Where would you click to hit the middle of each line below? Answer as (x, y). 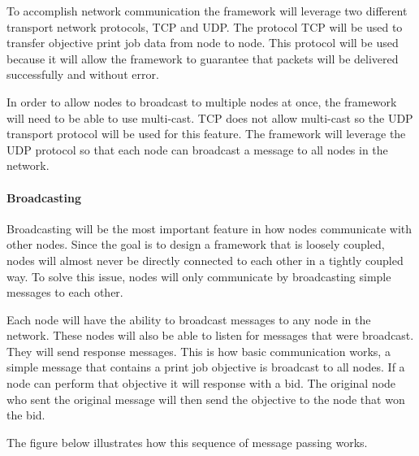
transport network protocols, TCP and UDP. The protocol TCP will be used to (205, 26)
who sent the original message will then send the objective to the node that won (206, 399)
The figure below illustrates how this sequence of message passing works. (187, 442)
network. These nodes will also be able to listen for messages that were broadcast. (210, 335)
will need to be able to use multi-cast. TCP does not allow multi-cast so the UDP (210, 117)
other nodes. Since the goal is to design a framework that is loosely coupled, (196, 244)
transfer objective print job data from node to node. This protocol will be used (203, 43)
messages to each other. (65, 292)
